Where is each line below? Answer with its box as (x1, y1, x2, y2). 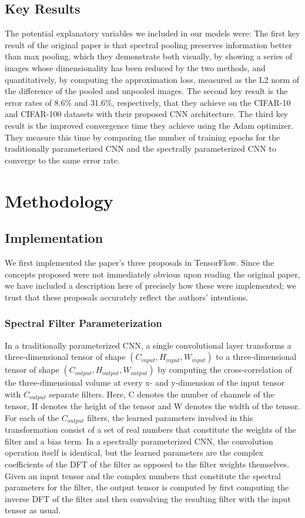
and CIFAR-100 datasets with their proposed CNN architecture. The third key (5, 108, 289, 120)
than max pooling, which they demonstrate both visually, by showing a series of (5, 50, 293, 62)
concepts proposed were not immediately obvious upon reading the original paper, (5, 268, 300, 280)
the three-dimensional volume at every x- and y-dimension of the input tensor (5, 376, 285, 389)
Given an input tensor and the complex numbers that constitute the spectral (5, 469, 281, 482)
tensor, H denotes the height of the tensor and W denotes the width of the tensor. (5, 400, 300, 412)
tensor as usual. (5, 504, 61, 516)
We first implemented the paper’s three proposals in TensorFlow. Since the (5, 256, 274, 268)
